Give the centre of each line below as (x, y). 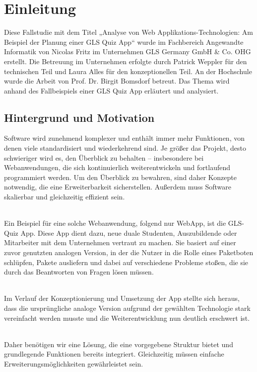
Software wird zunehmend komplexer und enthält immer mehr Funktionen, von (124, 138)
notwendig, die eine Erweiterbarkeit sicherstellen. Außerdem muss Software (118, 187)
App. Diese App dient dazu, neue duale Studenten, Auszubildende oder (129, 232)
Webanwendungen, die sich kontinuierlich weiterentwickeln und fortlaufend (117, 167)
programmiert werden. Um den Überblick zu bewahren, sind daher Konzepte (120, 177)
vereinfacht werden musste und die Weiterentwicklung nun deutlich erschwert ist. (127, 318)
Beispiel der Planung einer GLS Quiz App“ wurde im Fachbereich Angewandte (124, 42)
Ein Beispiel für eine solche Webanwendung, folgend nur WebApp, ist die (115, 223)
